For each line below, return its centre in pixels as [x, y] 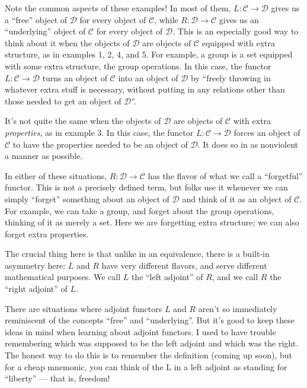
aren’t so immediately [238, 308]
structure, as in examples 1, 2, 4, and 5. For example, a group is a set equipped [149, 54]
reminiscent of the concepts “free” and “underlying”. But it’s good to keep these [150, 320]
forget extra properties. [47, 233]
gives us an [239, 19]
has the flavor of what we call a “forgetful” [225, 175]
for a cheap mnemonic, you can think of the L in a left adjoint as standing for [146, 366]
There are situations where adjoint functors [84, 308]
